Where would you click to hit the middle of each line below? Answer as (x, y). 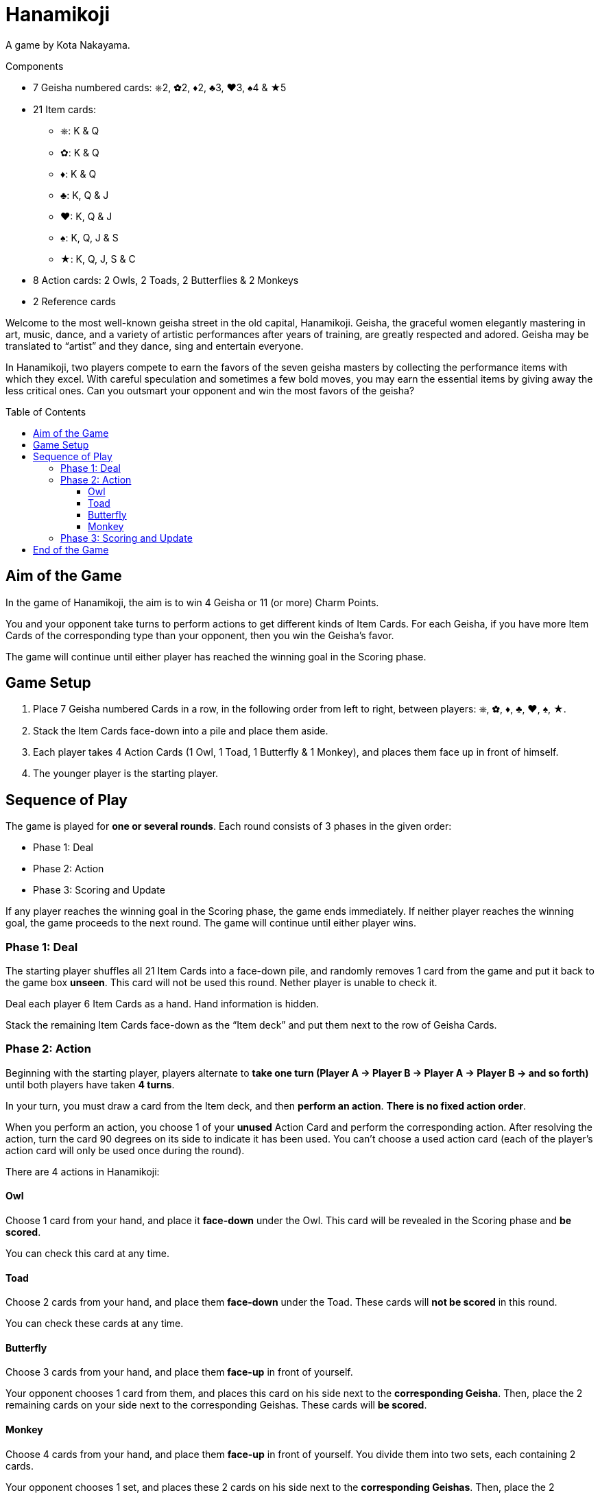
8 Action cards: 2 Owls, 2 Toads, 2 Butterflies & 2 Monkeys (166, 280)
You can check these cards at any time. (95, 1324)
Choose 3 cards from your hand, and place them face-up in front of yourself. (179, 1372)
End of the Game (71, 549)
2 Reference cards (74, 301)
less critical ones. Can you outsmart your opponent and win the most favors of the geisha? (210, 390)
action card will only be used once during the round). (125, 1150)
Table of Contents (46, 411)
